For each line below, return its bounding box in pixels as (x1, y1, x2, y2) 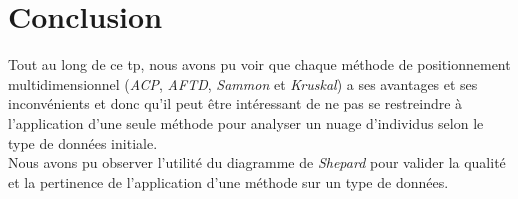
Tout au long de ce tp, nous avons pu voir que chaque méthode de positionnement (8, 54, 511, 75)
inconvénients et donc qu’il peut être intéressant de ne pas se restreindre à (8, 93, 463, 114)
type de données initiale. (8, 132, 158, 153)
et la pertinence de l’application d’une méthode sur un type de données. (8, 171, 449, 192)
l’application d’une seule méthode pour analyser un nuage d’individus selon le (8, 112, 484, 133)
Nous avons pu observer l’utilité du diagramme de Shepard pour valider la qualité (8, 152, 506, 173)
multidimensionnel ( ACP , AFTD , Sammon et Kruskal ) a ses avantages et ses (8, 73, 478, 94)
